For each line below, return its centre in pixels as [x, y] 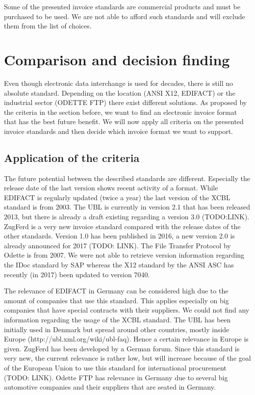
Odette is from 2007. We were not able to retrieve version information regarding [124, 255]
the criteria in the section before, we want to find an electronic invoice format [121, 112]
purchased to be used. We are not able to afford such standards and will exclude [125, 16]
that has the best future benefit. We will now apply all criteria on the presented [124, 121]
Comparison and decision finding [117, 59]
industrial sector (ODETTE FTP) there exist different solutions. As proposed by [126, 102]
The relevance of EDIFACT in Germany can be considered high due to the [116, 291]
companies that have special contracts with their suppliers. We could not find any [127, 310]
